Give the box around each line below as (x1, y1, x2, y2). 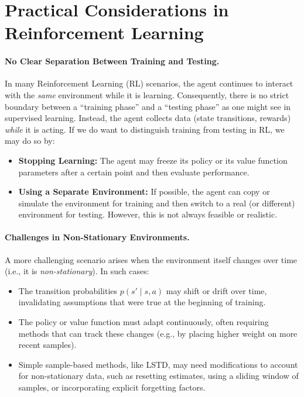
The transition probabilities (18, 284, 118, 296)
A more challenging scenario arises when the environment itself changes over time (5, 253, 298, 265)
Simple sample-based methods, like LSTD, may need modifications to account (18, 358, 298, 370)
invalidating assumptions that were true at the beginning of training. (18, 296, 266, 308)
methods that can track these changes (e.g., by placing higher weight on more (18, 327, 298, 339)
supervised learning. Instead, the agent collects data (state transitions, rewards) (5, 112, 291, 124)
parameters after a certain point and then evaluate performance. (18, 165, 250, 178)
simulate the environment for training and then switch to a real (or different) (18, 196, 295, 209)
